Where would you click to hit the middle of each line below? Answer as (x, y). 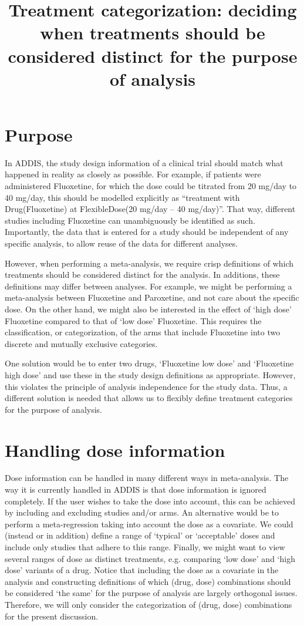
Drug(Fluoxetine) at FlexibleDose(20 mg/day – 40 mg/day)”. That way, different (150, 209)
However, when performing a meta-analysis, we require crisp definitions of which (149, 263)
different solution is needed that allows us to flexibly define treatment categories (149, 398)
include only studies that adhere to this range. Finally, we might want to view (145, 547)
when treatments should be (153, 33)
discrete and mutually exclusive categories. (81, 343)
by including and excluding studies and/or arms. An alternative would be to (142, 512)
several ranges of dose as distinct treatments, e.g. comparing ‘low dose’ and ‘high (150, 558)
